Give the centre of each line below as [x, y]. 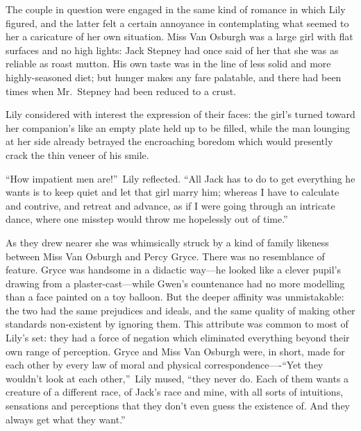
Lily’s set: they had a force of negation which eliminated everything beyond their [178, 338]
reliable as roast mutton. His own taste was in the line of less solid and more [168, 64]
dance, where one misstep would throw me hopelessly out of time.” [147, 219]
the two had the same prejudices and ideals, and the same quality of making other [180, 310]
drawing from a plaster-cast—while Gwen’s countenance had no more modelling [175, 283]
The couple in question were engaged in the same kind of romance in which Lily [176, 9]
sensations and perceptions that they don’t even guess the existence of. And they [178, 406]
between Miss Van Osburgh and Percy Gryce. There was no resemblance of [165, 256]
